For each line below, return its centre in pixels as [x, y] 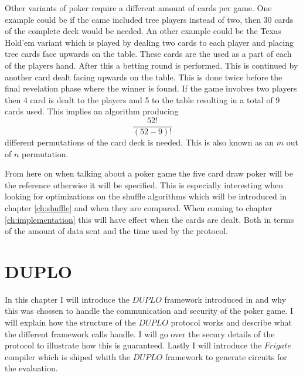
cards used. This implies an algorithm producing [92, 111]
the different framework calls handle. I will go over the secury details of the [140, 333]
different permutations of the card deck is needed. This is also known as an [139, 142]
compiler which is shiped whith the [68, 356]
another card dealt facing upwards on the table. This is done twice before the [144, 77]
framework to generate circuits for [226, 356]
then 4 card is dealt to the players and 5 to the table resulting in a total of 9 [142, 99]
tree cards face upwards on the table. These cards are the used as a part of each [148, 54]
